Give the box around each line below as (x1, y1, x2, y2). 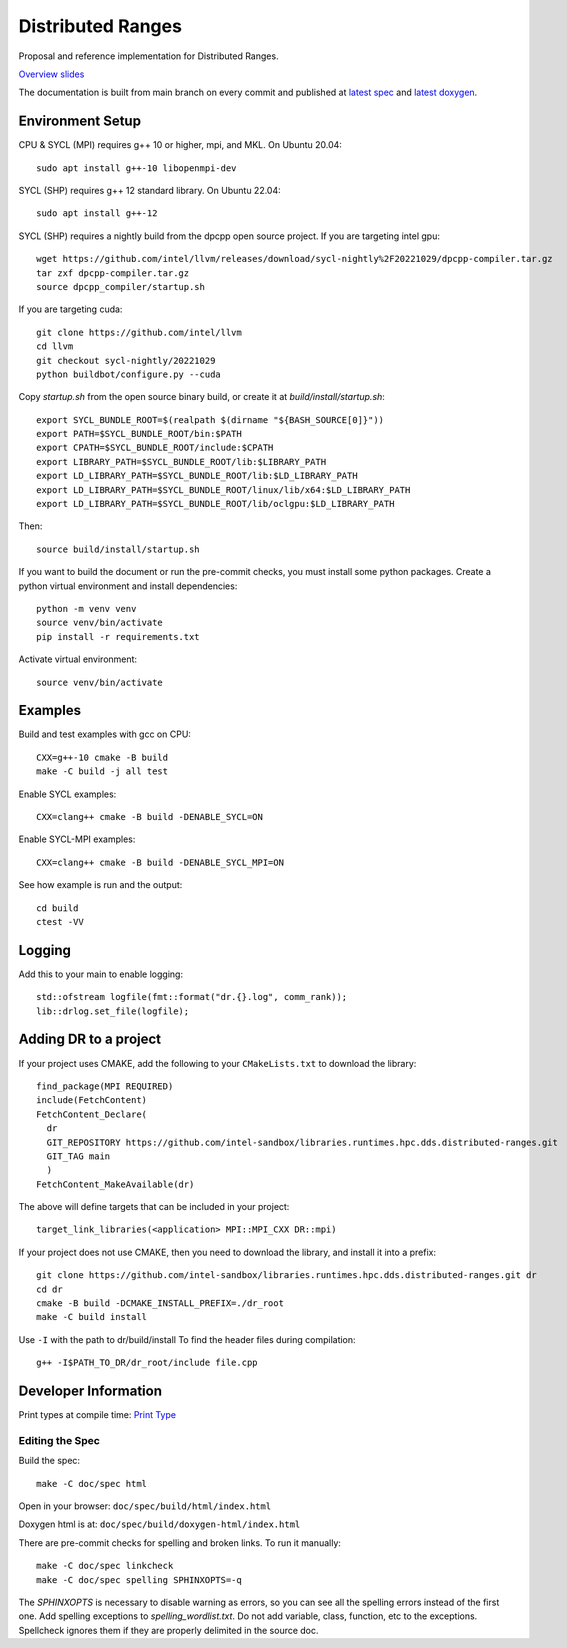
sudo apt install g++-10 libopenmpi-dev (36, 162, 237, 174)
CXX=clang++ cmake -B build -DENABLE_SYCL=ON (36, 811, 264, 823)
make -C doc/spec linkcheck (36, 1560, 174, 1572)
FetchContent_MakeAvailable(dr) (36, 1178, 195, 1190)
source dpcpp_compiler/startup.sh (36, 281, 205, 292)
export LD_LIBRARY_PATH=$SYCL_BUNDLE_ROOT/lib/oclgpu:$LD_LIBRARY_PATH (36, 498, 395, 510)
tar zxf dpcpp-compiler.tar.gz (36, 267, 190, 279)
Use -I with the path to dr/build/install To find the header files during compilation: (18, 1333, 356, 1345)
